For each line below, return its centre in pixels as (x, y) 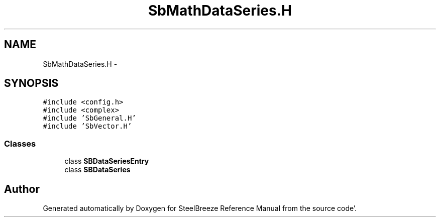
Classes (20, 143)
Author (22, 189)
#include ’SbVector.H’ (87, 126)
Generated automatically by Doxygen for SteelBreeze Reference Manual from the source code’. (200, 208)
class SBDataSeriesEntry (107, 161)
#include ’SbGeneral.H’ (89, 118)
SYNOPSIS (31, 83)
